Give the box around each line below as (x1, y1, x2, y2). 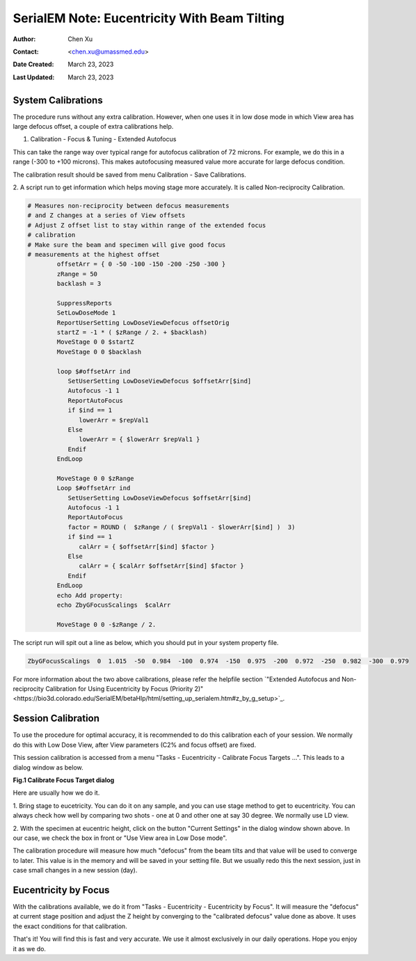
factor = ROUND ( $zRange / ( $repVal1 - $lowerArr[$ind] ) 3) (67, 523, 296, 531)
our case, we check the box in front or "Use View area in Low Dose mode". (13, 834, 227, 842)
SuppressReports (56, 299, 113, 307)
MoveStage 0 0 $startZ (56, 338, 135, 346)
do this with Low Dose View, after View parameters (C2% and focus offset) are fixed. (13, 740, 257, 749)
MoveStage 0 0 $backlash (56, 348, 142, 356)
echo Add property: (56, 591, 123, 599)
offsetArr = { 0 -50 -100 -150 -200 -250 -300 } (56, 260, 226, 268)
